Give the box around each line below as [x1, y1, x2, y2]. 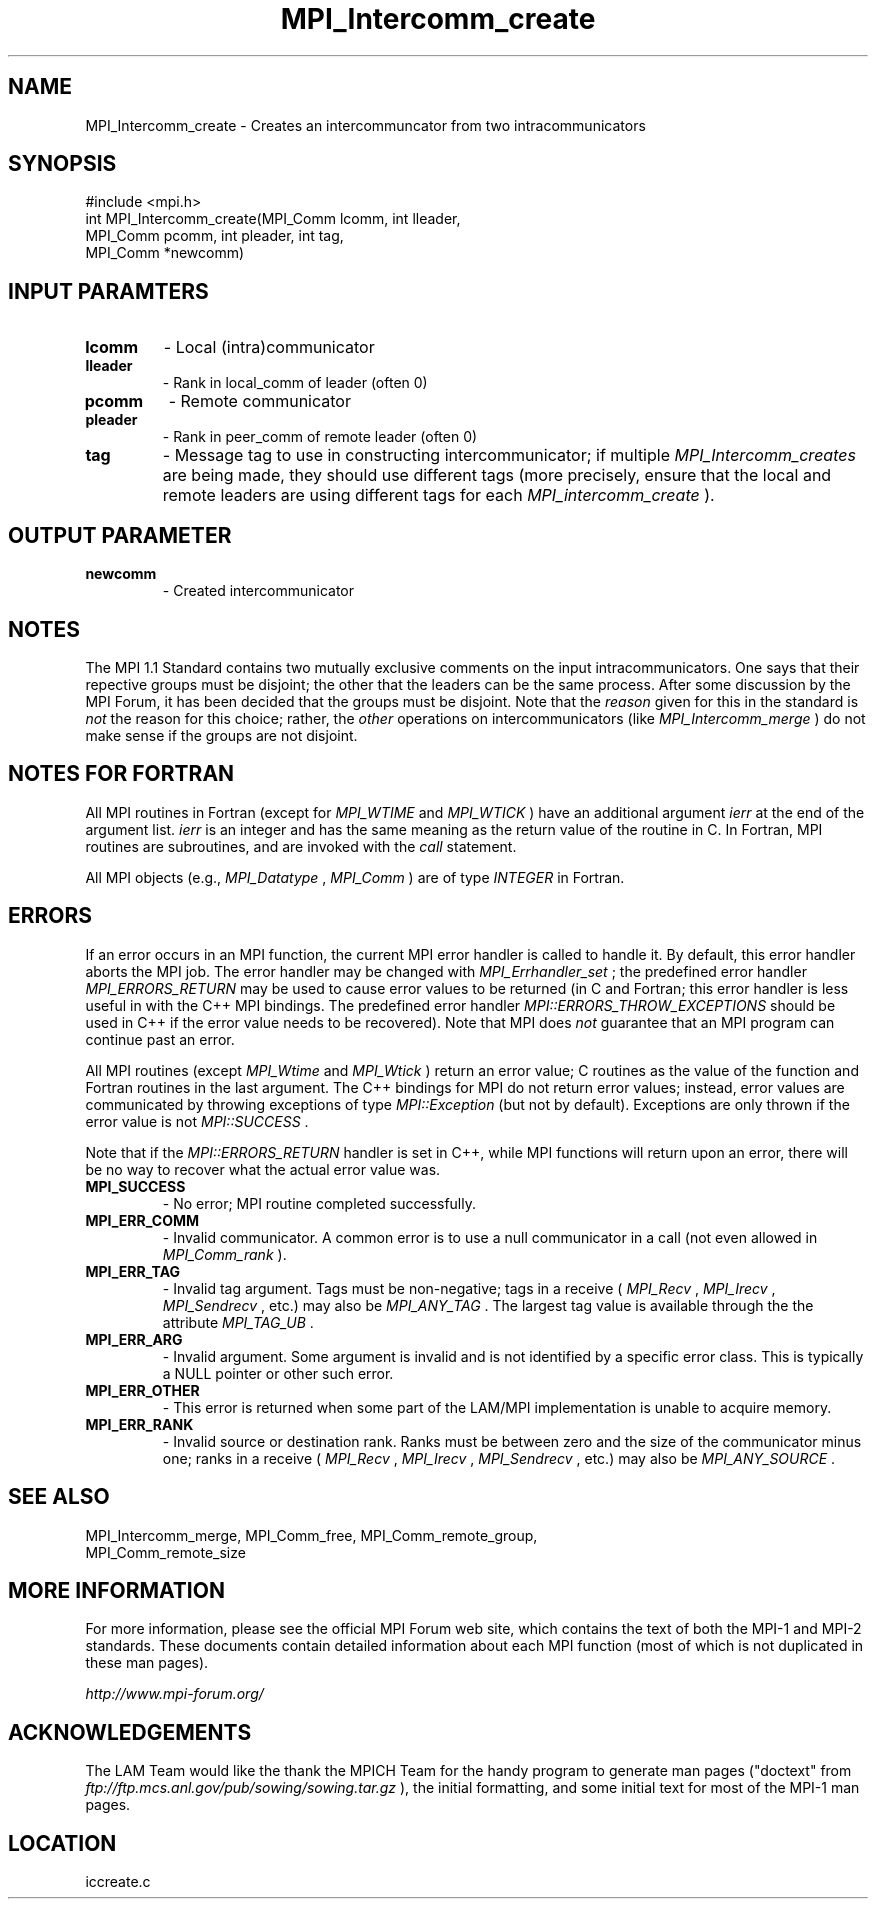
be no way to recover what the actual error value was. [85, 1160, 441, 1178]
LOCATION [8, 1830, 117, 1856]
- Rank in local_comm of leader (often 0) [162, 374, 428, 392]
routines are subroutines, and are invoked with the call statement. [85, 837, 517, 855]
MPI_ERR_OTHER [85, 1381, 200, 1399]
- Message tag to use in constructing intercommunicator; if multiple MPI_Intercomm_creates [162, 445, 856, 466]
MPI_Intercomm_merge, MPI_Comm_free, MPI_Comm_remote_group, [85, 1526, 538, 1544]
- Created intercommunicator [162, 582, 354, 600]
